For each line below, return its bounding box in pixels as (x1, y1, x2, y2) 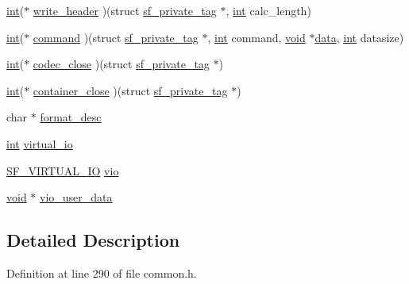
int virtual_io (6, 135, 73, 152)
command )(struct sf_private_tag (33, 29, 199, 45)
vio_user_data (40, 189, 113, 205)
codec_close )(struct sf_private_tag (33, 56, 210, 72)
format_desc (40, 109, 102, 125)
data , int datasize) (314, 29, 404, 45)
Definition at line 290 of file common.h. (6, 264, 197, 281)
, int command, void (207, 29, 306, 45)
